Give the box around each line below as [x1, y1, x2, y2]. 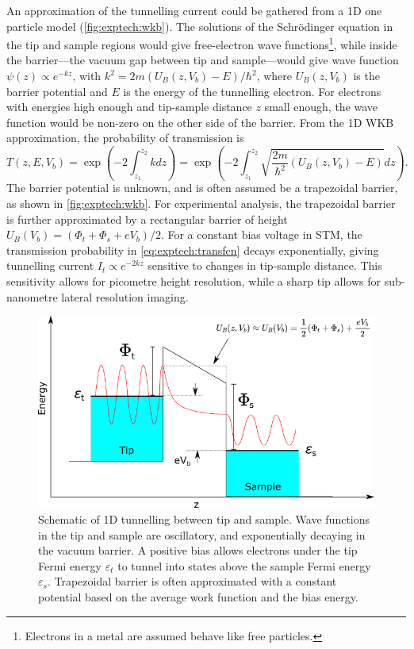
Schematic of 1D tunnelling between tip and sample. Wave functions [38, 511, 370, 527]
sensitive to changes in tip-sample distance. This [148, 257, 382, 274]
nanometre [6, 288, 58, 305]
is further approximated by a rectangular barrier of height [6, 210, 288, 227]
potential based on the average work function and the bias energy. [38, 588, 358, 605]
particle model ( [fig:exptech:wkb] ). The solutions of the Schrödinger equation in [6, 17, 393, 34]
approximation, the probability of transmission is [6, 129, 244, 146]
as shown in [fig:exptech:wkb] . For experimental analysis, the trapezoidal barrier [6, 195, 396, 212]
